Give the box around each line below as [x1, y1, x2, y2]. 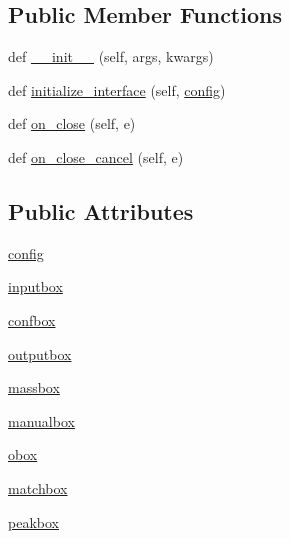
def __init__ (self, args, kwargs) [8, 46, 214, 67]
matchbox [8, 477, 68, 498]
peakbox [8, 511, 59, 532]
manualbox [8, 410, 75, 431]
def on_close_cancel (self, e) [8, 146, 184, 167]
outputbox [8, 343, 72, 364]
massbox [8, 377, 60, 398]
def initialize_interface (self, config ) [8, 79, 226, 100]
